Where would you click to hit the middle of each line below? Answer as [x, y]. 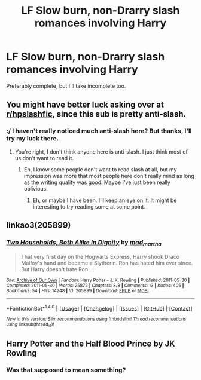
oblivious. [36, 188]
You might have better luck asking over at [85, 105]
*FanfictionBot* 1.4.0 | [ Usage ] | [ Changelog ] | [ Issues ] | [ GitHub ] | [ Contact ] [99, 308]
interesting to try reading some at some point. [89, 206]
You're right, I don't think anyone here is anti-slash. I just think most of [101, 151]
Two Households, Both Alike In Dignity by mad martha [84, 243]
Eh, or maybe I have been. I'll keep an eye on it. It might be [105, 200]
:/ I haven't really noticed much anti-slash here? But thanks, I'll [99, 131]
